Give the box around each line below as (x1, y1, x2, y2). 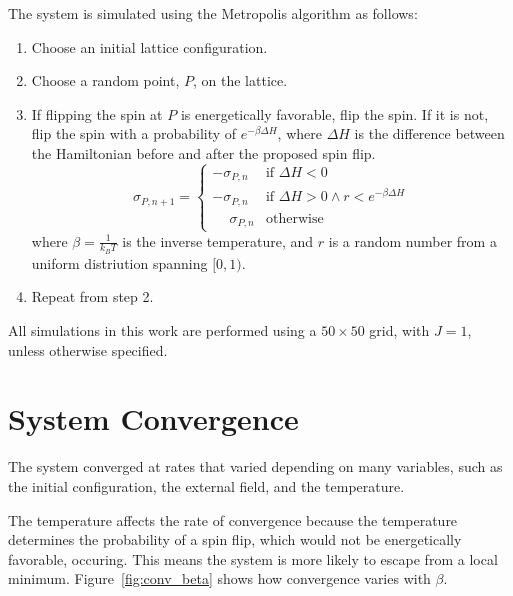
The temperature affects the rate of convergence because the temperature (8, 509, 458, 530)
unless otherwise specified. (8, 339, 168, 360)
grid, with (369, 320, 430, 341)
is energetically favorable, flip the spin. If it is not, (180, 103, 489, 124)
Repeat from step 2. (31, 286, 154, 307)
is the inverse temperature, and (122, 230, 314, 251)
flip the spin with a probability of (31, 123, 237, 144)
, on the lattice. (192, 70, 288, 91)
